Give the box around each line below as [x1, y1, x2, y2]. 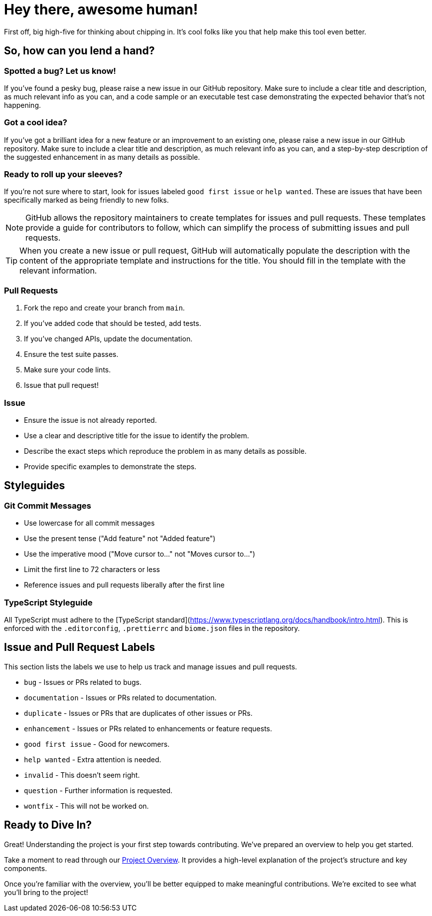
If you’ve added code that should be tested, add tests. [24, 319, 201, 328]
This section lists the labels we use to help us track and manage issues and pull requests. [4, 662, 297, 671]
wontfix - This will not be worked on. [24, 801, 149, 810]
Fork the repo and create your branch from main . [24, 304, 185, 312]
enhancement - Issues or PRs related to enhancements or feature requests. [24, 724, 273, 733]
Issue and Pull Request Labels [4, 641, 155, 654]
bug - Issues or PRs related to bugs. [24, 677, 142, 686]
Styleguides [4, 479, 65, 492]
